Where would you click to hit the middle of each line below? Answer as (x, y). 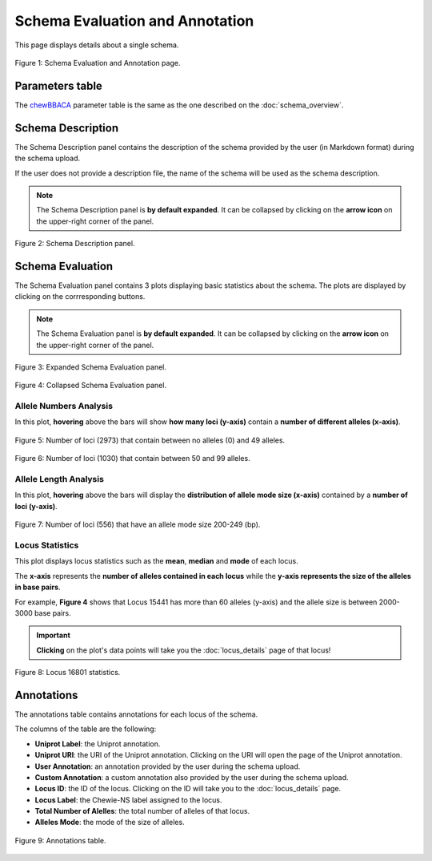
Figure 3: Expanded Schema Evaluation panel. (91, 367)
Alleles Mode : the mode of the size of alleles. (110, 823)
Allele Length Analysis (59, 479)
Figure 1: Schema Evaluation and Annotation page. (98, 63)
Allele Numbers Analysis (64, 406)
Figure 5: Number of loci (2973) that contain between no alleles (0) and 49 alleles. (150, 440)
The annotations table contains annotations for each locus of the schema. (136, 714)
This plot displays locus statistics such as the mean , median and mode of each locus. (157, 561)
